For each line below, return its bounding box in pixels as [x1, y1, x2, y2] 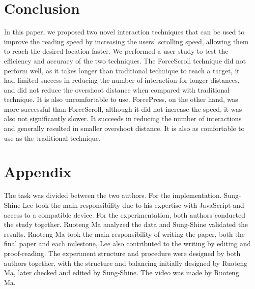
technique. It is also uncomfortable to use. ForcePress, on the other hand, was [4, 94, 238, 104]
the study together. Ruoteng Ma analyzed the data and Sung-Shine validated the [4, 219, 248, 229]
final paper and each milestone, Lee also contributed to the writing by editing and [4, 238, 251, 249]
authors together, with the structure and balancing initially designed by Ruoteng [4, 257, 248, 268]
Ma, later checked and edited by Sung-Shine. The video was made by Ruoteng [4, 267, 239, 278]
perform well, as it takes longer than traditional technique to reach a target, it [4, 65, 240, 75]
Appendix [4, 161, 72, 182]
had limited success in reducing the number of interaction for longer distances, [4, 75, 240, 85]
